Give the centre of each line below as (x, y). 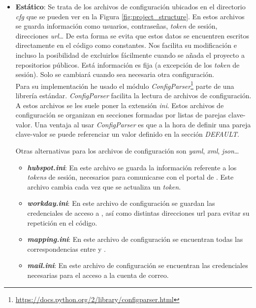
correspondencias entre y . (66, 249)
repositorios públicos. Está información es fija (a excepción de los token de (128, 64)
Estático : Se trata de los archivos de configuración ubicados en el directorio (130, 6)
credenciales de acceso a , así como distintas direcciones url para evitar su (138, 212)
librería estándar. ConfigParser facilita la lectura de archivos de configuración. (133, 95)
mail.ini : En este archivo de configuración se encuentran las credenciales (138, 265)
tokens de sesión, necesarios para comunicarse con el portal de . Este (130, 177)
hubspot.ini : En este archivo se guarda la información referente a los (132, 167)
